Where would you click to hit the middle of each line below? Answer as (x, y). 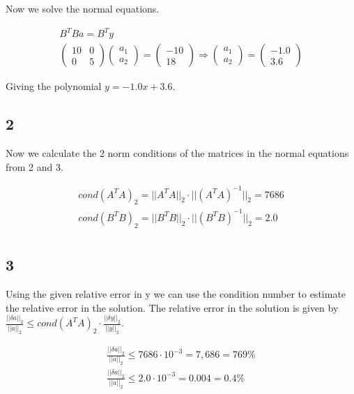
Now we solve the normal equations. (83, 8)
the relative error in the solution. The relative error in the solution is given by (172, 307)
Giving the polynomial (54, 86)
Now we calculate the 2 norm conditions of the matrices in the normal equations (177, 152)
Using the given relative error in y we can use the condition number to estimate (176, 294)
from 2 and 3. (34, 166)
